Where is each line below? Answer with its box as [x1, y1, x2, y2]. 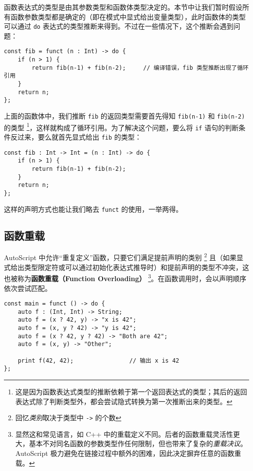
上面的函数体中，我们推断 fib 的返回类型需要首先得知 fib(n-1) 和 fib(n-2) [4, 111, 245, 121]
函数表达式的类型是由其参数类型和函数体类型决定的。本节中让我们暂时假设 [4, 2, 242, 12]
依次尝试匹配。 [4, 283, 52, 293]
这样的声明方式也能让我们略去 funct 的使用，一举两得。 [4, 204, 183, 214]
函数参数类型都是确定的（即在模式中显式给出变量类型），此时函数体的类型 [10, 11, 246, 21]
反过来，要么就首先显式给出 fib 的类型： [10, 132, 142, 142]
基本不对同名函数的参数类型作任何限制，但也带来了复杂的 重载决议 [29, 438, 240, 449]
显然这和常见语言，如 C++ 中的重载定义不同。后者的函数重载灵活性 [15, 429, 234, 439]
